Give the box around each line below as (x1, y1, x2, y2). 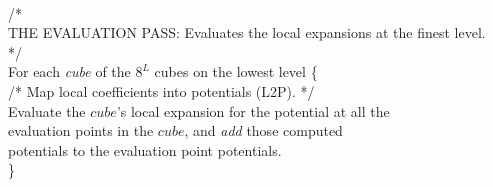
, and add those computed (184, 120, 343, 141)
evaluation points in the (8, 120, 154, 141)
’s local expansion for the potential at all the (116, 100, 390, 121)
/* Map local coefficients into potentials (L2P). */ (8, 80, 315, 101)
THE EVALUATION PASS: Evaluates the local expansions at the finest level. (8, 22, 486, 43)
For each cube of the (8, 61, 131, 82)
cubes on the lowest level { (154, 61, 318, 82)
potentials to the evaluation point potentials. (8, 139, 282, 160)
